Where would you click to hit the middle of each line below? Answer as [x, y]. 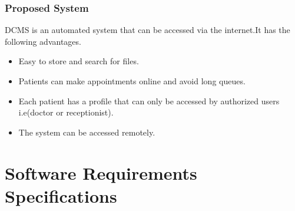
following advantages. [43, 41]
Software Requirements [101, 172]
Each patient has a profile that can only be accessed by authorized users [149, 100]
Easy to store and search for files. [79, 61]
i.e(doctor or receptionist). [66, 112]
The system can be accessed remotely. [87, 132]
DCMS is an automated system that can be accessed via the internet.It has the [147, 30]
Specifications [61, 195]
